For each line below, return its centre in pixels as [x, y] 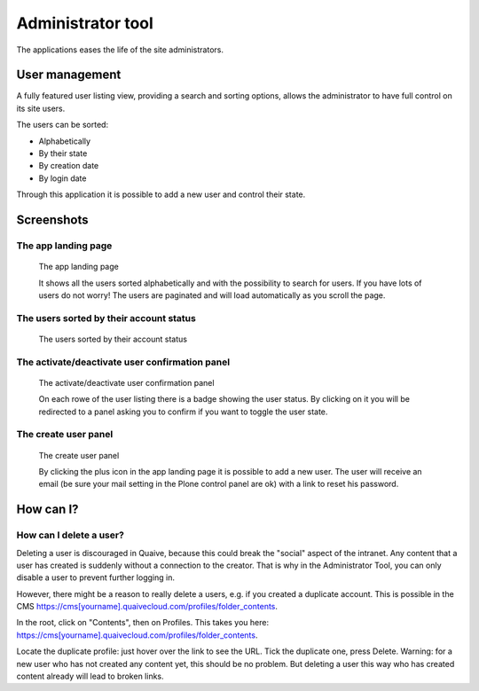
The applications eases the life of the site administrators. [120, 50]
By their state [63, 153]
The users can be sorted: [63, 125]
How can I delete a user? [70, 535]
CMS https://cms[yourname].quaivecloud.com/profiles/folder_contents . [147, 607]
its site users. [41, 108]
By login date [63, 178]
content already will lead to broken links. [90, 676]
